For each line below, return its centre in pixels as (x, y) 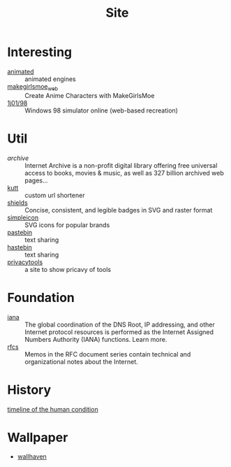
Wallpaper (38, 437)
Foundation (41, 297)
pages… (36, 180)
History (29, 390)
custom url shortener (55, 195)
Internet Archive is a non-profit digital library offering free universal (121, 165)
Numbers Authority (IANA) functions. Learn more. (96, 339)
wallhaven (32, 457)
